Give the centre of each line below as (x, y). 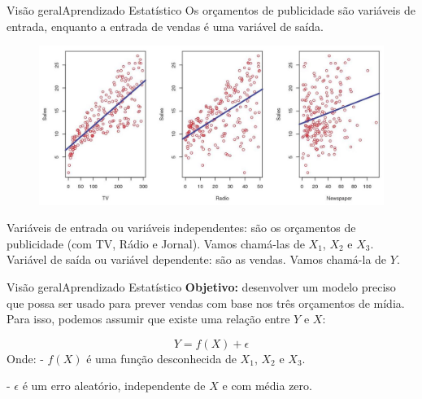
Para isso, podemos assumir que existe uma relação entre (148, 319)
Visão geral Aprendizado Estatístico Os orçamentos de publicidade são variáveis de (211, 10)
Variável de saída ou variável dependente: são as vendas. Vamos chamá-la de (197, 259)
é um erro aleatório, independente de (114, 386)
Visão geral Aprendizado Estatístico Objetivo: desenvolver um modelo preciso (201, 287)
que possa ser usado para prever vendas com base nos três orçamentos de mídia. (206, 303)
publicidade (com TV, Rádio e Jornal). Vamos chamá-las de (156, 243)
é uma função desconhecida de (161, 358)
